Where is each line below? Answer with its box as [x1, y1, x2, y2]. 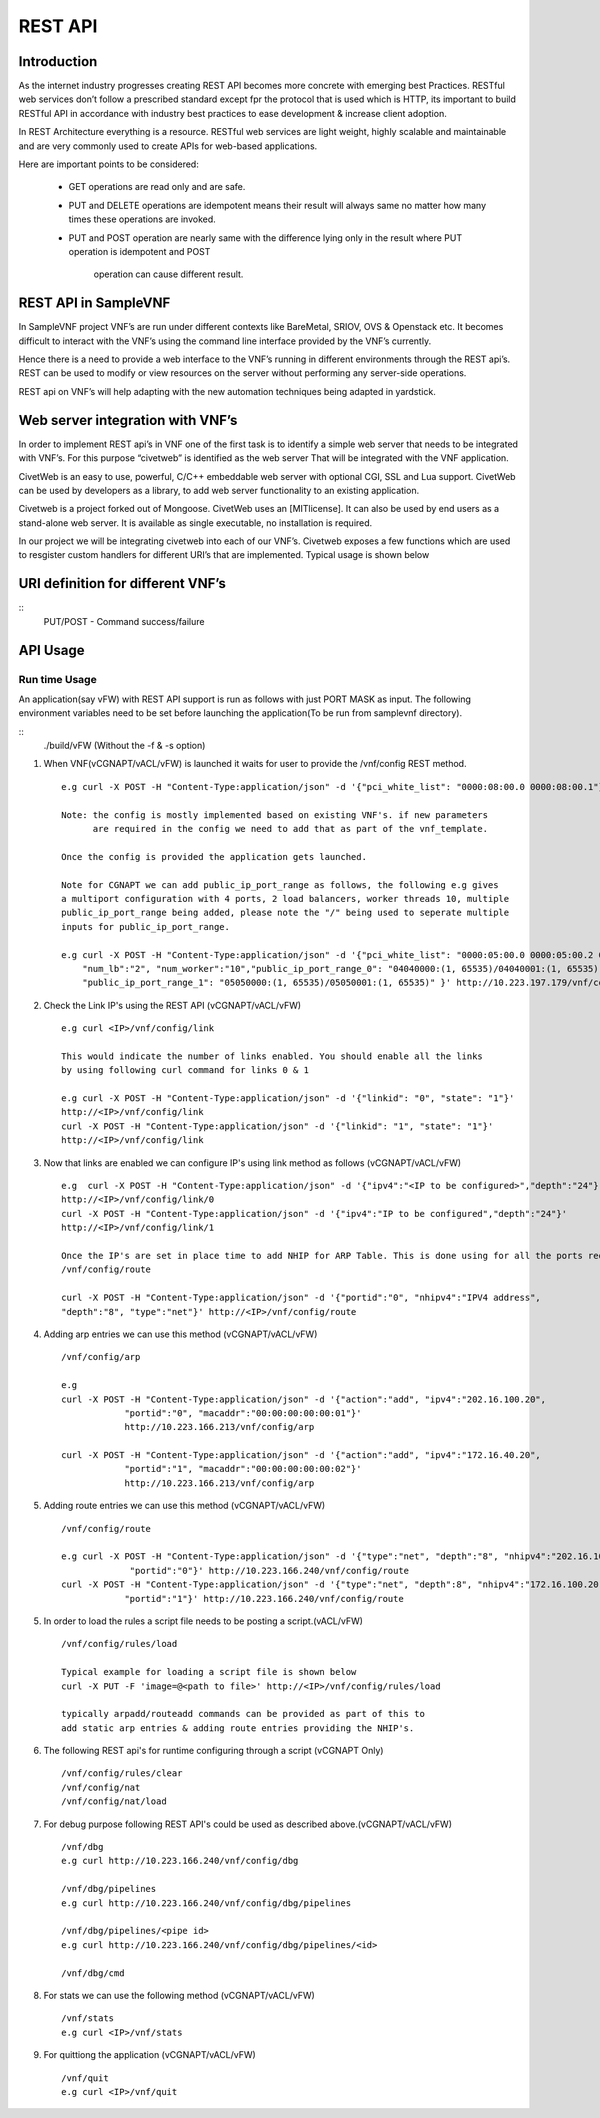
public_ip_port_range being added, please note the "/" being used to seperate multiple [61, 907, 510, 919]
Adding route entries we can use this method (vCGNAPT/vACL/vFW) [43, 1500, 326, 1512]
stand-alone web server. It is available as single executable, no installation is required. [18, 516, 373, 529]
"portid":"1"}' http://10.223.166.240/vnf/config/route [124, 1593, 404, 1604]
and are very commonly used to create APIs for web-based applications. [18, 140, 318, 152]
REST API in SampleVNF [18, 295, 171, 312]
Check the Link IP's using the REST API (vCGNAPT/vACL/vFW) [43, 999, 302, 1011]
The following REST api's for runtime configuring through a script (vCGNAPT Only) [43, 1745, 384, 1757]
